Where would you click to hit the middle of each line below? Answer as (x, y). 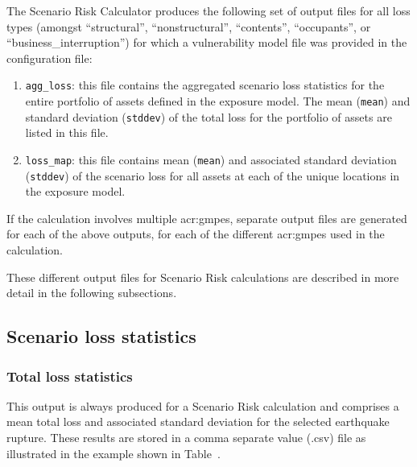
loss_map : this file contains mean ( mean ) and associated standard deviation (211, 159)
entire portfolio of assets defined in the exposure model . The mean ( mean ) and (218, 101)
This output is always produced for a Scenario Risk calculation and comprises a (203, 405)
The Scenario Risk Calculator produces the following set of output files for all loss (208, 10)
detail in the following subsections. (92, 293)
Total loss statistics (70, 376)
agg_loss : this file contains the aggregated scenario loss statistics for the (205, 85)
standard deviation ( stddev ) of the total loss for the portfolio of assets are (208, 116)
